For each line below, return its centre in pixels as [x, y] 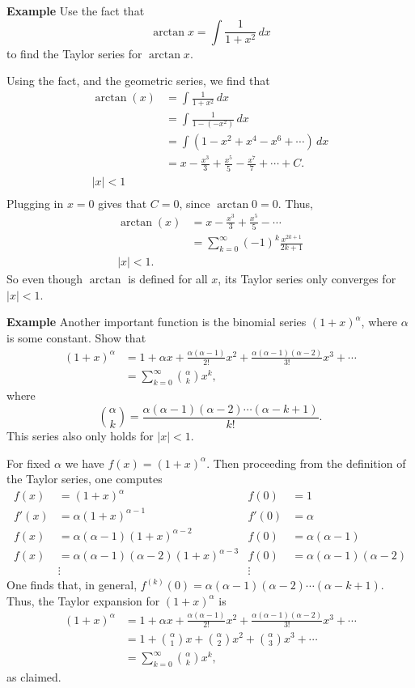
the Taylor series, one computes [85, 479]
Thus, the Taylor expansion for [83, 600]
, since [195, 203]
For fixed [29, 463]
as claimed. [34, 676]
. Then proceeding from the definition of [306, 463]
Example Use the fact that [76, 11]
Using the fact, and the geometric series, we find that [138, 81]
